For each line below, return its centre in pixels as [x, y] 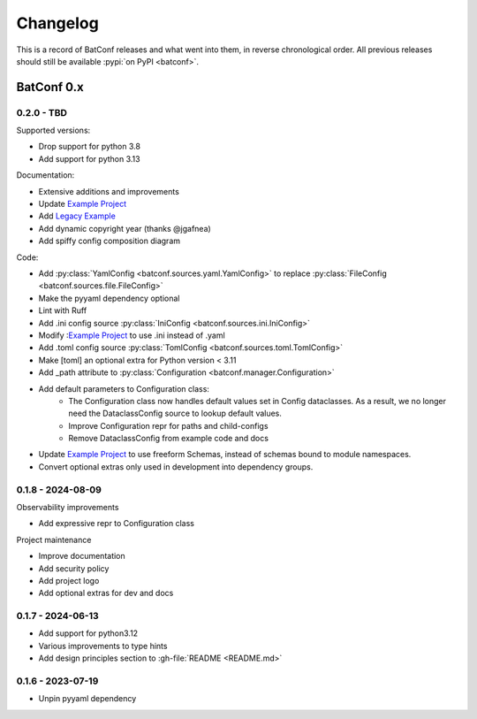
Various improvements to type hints [103, 646]
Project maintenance [54, 539]
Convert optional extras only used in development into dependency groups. [176, 467]
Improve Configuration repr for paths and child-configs [168, 425]
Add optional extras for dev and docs [106, 593]
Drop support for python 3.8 [90, 147]
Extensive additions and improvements [109, 191]
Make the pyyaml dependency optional [109, 298]
